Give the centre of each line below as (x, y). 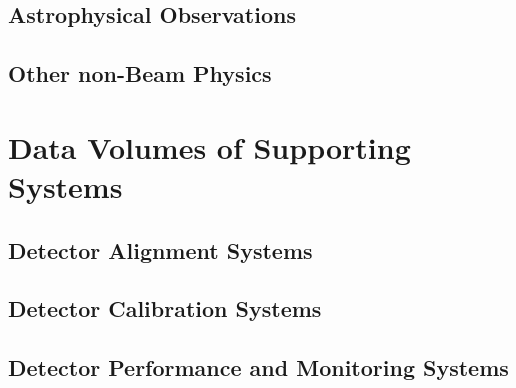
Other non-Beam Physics (140, 73)
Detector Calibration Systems (165, 308)
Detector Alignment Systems (160, 249)
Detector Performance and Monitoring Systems (258, 367)
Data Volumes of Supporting (209, 146)
